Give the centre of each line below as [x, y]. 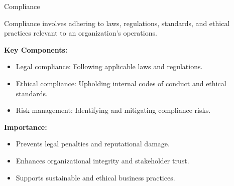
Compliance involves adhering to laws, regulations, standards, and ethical [117, 23]
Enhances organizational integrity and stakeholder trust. [102, 160]
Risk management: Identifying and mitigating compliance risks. [113, 110]
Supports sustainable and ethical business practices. [95, 177]
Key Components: [36, 49]
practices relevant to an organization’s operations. [81, 33]
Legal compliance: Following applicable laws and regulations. [109, 66]
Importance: [26, 127]
